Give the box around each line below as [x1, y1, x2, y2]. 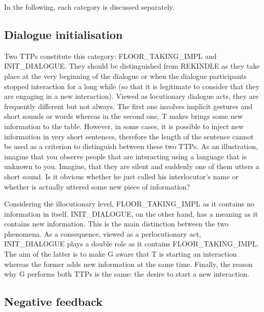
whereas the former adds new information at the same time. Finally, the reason [4, 258, 253, 269]
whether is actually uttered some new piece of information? [4, 181, 190, 192]
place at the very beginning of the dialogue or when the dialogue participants [4, 70, 247, 81]
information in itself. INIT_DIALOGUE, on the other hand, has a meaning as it [4, 208, 258, 219]
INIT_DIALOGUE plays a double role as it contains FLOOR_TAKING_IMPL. [4, 238, 259, 249]
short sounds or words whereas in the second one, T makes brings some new [4, 111, 243, 121]
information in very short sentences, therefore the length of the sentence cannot [4, 131, 254, 141]
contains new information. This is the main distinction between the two [4, 218, 229, 229]
